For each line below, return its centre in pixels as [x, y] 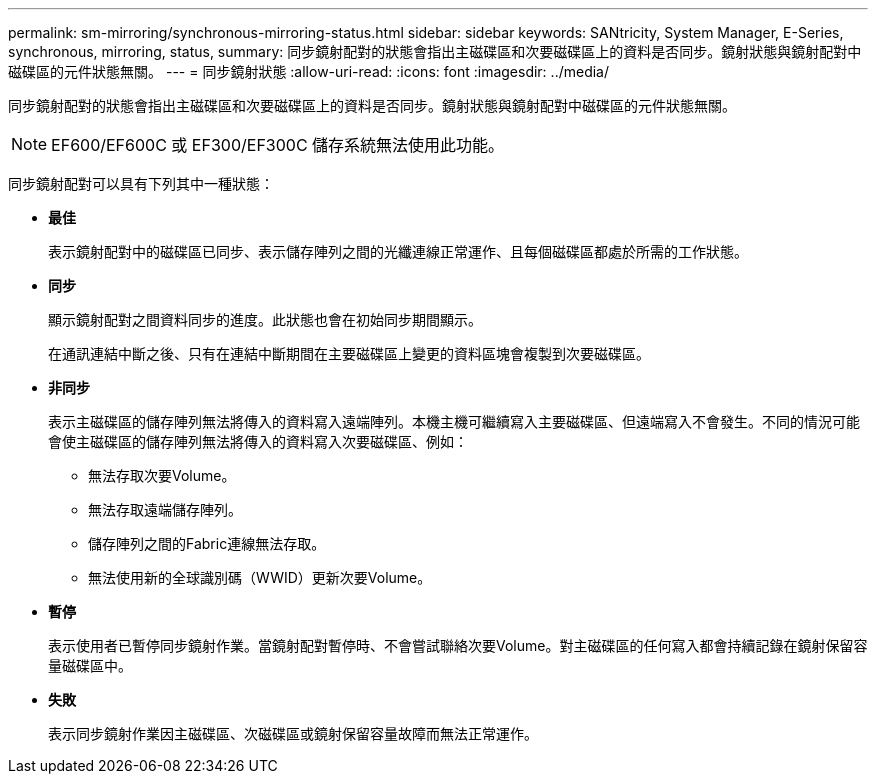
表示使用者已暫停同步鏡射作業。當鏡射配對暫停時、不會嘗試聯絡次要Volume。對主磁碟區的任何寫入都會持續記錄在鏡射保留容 [458, 645]
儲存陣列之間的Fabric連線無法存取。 [207, 543]
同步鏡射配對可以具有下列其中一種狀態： [141, 183]
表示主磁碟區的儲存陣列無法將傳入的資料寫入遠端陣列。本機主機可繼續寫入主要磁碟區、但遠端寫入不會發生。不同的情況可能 [454, 421]
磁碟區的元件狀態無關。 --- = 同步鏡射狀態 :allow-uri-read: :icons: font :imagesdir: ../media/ [309, 71]
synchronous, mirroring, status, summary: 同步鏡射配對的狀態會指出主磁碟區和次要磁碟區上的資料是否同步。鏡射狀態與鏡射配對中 [435, 51]
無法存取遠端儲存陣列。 [165, 509]
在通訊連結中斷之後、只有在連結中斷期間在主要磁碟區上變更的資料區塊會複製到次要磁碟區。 [349, 353]
